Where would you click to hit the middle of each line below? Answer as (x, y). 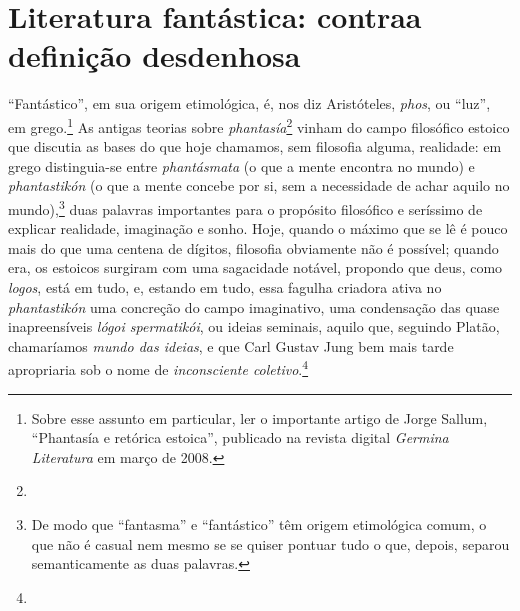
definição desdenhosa (154, 55)
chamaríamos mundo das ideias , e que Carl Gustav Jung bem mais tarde (231, 345)
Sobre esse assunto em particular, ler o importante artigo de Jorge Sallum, (259, 417)
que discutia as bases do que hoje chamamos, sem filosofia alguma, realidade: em (255, 146)
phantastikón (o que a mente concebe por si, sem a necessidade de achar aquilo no (259, 185)
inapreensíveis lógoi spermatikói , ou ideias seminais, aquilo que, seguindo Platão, (254, 326)
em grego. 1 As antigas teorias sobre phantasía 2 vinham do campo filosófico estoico (259, 125)
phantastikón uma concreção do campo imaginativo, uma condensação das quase (254, 306)
